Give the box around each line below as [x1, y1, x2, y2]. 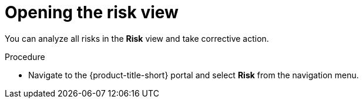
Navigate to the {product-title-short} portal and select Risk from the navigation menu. [28, 69, 359, 80]
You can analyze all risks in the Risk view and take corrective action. [5, 33, 269, 44]
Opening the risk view [5, 2, 179, 22]
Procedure [5, 51, 45, 62]
